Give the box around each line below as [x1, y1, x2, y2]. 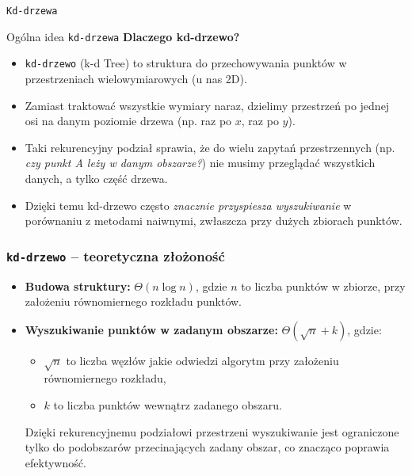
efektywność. [25, 454, 86, 470]
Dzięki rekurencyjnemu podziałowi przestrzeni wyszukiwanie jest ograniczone [25, 423, 399, 440]
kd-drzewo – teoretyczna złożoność [6, 246, 225, 265]
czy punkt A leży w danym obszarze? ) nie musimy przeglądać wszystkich [25, 154, 376, 171]
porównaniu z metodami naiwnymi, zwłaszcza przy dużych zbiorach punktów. [25, 212, 402, 229]
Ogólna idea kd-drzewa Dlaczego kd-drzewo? [6, 28, 240, 44]
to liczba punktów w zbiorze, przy [241, 277, 406, 294]
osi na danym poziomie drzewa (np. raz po [25, 112, 232, 129]
